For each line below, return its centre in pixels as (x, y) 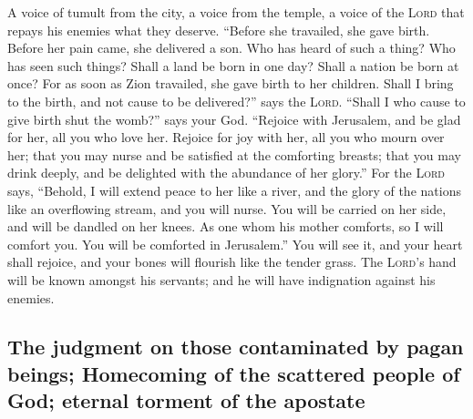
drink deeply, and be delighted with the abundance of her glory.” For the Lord (226, 173)
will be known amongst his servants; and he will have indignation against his (221, 279)
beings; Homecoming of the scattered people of (234, 373)
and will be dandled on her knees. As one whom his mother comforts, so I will (226, 226)
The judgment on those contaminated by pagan (236, 347)
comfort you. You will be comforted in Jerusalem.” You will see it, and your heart (235, 244)
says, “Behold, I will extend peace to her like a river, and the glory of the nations (234, 190)
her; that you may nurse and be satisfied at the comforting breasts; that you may (234, 154)
